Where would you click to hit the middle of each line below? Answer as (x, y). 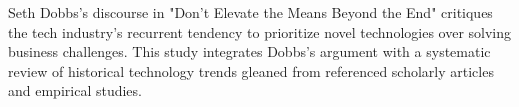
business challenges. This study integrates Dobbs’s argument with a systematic (249, 51)
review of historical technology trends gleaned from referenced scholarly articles (251, 70)
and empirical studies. (75, 90)
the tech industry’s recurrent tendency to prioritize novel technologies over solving (260, 31)
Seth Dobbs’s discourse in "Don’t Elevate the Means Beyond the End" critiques (250, 12)
